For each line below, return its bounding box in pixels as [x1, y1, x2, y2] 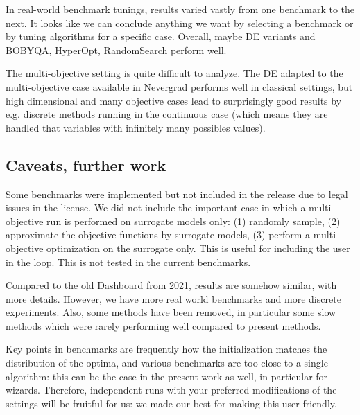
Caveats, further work [6, 154, 166, 175]
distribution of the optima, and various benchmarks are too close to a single [6, 355, 328, 370]
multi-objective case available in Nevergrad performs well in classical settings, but [6, 79, 353, 94]
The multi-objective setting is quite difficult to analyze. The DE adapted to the [6, 66, 343, 80]
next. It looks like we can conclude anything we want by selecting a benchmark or [6, 15, 354, 30]
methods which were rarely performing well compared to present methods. [6, 318, 321, 333]
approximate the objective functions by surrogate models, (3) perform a [6, 227, 311, 242]
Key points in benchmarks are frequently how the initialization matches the [6, 342, 327, 356]
